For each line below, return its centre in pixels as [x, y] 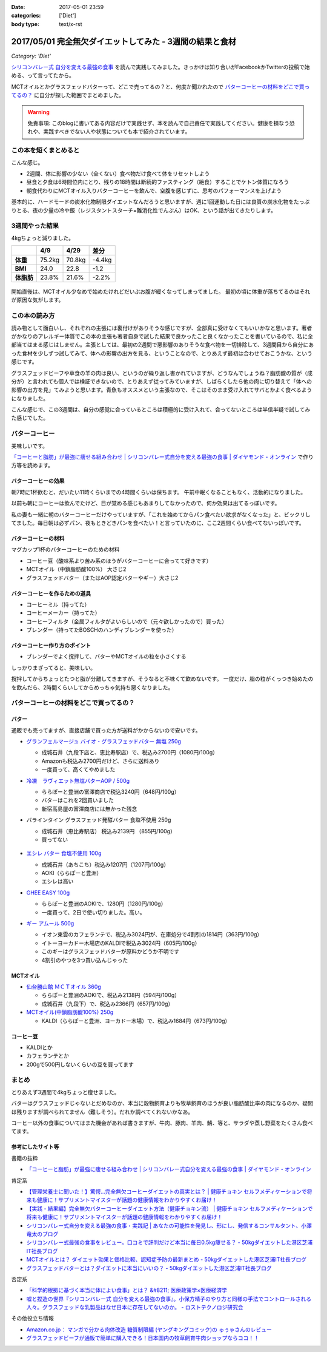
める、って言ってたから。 [43, 75]
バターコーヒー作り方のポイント [51, 646]
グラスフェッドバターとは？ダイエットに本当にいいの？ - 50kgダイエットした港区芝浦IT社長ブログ [149, 1268]
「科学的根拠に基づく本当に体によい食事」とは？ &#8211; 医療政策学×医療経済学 [127, 1290]
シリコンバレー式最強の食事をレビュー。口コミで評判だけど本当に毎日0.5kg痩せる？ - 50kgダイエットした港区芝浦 [170, 1242]
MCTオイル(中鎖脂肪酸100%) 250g [70, 1012]
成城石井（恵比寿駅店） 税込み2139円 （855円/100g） [108, 831]
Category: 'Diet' [31, 56]
